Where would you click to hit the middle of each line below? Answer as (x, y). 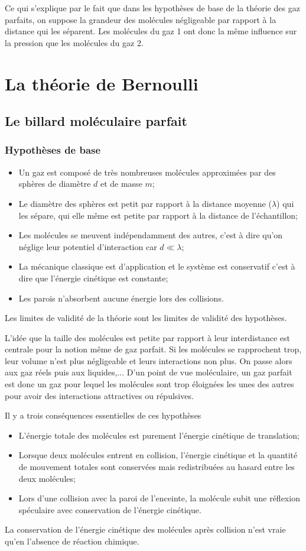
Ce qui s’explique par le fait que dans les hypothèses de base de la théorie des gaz (152, 8)
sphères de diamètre (55, 184)
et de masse (121, 184)
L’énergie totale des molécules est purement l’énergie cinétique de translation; (159, 435)
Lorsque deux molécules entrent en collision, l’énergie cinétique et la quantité (158, 455)
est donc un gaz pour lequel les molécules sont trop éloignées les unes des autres (149, 384)
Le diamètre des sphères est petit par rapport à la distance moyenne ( (145, 203)
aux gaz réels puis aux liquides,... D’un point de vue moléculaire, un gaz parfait (149, 372)
